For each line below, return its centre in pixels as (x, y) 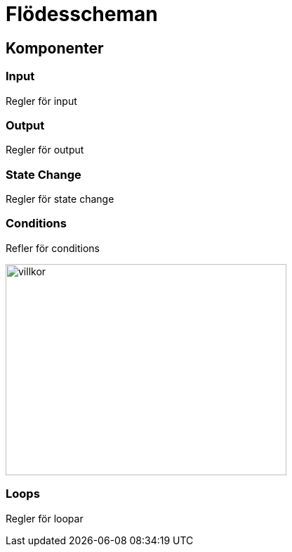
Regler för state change (60, 199)
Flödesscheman (82, 14)
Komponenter (55, 48)
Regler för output (45, 150)
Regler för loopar (45, 518)
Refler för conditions (53, 248)
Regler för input (41, 101)
